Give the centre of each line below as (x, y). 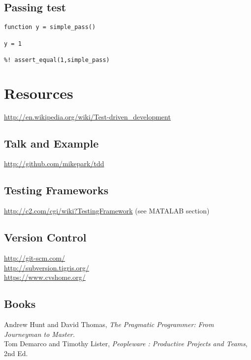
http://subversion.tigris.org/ (47, 267)
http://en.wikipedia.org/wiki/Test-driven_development (87, 116)
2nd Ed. (16, 353)
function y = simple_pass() (50, 27)
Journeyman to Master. (40, 334)
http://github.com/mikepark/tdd (54, 164)
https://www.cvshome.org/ (45, 277)
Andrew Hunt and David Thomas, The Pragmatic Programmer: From (109, 324)
